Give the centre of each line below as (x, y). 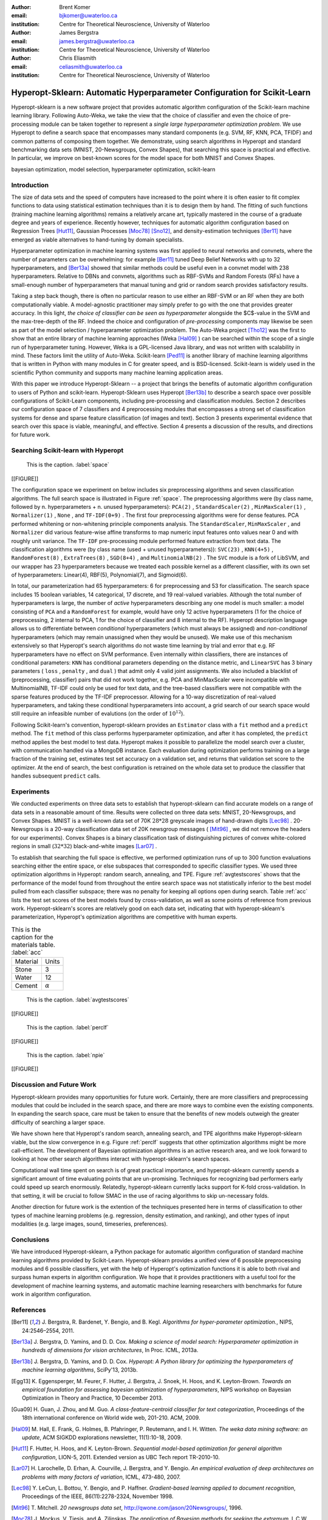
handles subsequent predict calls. (56, 776)
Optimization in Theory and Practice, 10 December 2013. (93, 1398)
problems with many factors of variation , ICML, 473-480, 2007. (101, 1477)
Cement (26, 986)
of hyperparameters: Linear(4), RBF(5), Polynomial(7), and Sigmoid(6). (99, 575)
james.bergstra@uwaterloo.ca (97, 41)
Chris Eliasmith (78, 58)
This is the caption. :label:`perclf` (67, 1028)
